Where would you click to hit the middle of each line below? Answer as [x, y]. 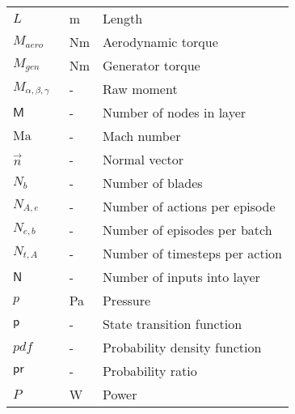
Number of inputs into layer [181, 277]
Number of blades [152, 183]
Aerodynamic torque [160, 42]
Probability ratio [150, 371]
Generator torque [151, 65]
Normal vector [143, 159]
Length [122, 18]
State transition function [172, 324]
